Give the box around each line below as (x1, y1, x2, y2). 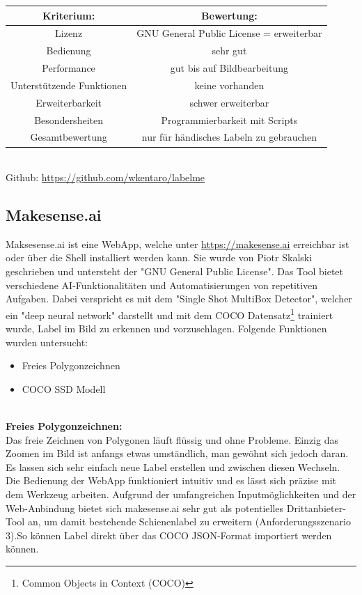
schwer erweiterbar (189, 95, 269, 109)
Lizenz (55, 26, 83, 40)
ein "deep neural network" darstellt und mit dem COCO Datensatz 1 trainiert (6, 305, 333, 322)
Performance (42, 61, 95, 75)
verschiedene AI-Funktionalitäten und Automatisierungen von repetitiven (6, 277, 318, 292)
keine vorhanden (194, 77, 265, 92)
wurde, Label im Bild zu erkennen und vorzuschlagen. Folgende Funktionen (6, 321, 327, 336)
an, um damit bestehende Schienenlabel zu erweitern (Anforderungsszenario (27, 514, 351, 529)
